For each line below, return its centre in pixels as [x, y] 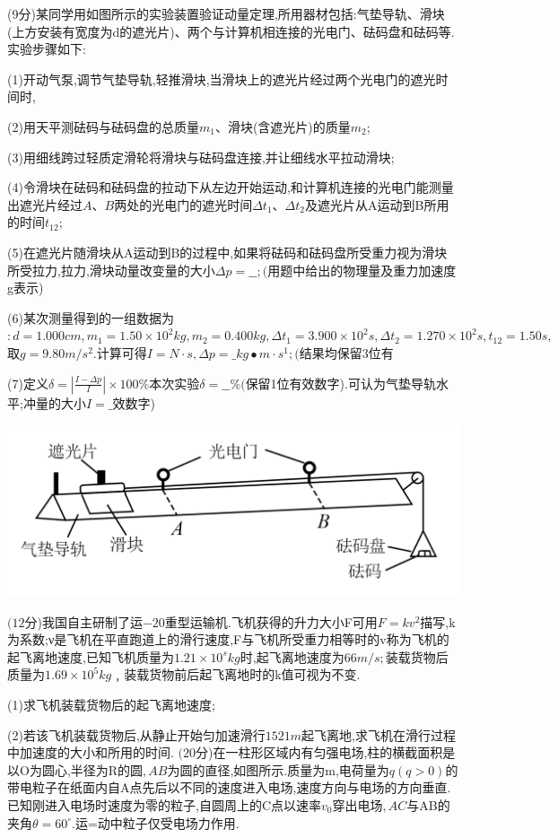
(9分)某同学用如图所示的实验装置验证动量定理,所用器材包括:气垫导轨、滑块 [226, 13]
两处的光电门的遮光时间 [183, 204]
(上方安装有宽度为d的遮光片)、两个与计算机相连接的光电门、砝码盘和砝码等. [231, 31]
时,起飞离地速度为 [292, 656]
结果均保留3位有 [346, 352]
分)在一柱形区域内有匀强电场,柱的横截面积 [319, 752]
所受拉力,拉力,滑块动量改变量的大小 [111, 270]
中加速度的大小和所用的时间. [91, 752]
